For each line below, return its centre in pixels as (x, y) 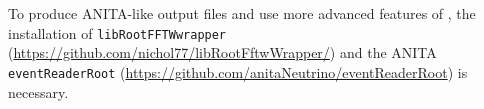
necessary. (38, 91)
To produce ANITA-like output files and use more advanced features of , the (242, 13)
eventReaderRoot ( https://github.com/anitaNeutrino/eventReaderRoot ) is (238, 71)
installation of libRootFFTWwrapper (117, 32)
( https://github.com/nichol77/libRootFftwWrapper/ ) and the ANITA (222, 52)
